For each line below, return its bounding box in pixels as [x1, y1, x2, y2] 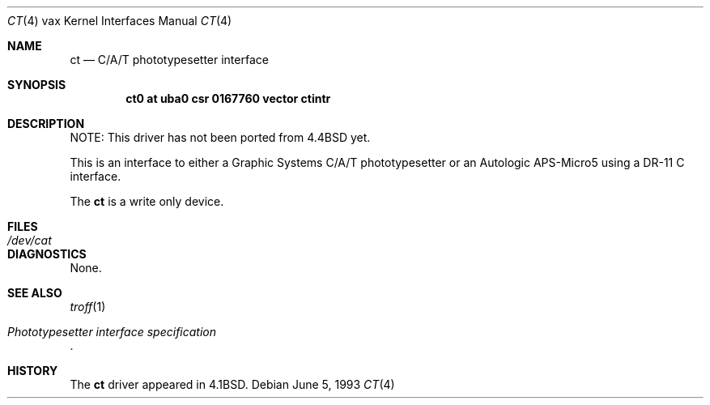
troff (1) [70, 300, 106, 313]
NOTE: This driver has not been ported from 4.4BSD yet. [70, 130, 371, 144]
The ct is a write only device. [70, 194, 224, 208]
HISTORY [7, 364, 58, 377]
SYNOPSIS [7, 78, 66, 92]
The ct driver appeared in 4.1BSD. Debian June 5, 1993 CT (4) [70, 377, 395, 391]
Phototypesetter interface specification [7, 325, 217, 339]
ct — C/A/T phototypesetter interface [70, 53, 269, 66]
